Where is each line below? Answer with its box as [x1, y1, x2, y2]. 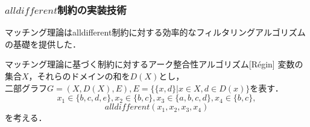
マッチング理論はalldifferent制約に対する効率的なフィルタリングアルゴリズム [5, 26, 306, 39]
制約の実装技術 [57, 2, 127, 17]
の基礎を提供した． [5, 37, 81, 50]
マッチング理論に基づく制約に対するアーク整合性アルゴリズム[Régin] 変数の [5, 58, 303, 70]
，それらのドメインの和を [28, 70, 130, 82]
